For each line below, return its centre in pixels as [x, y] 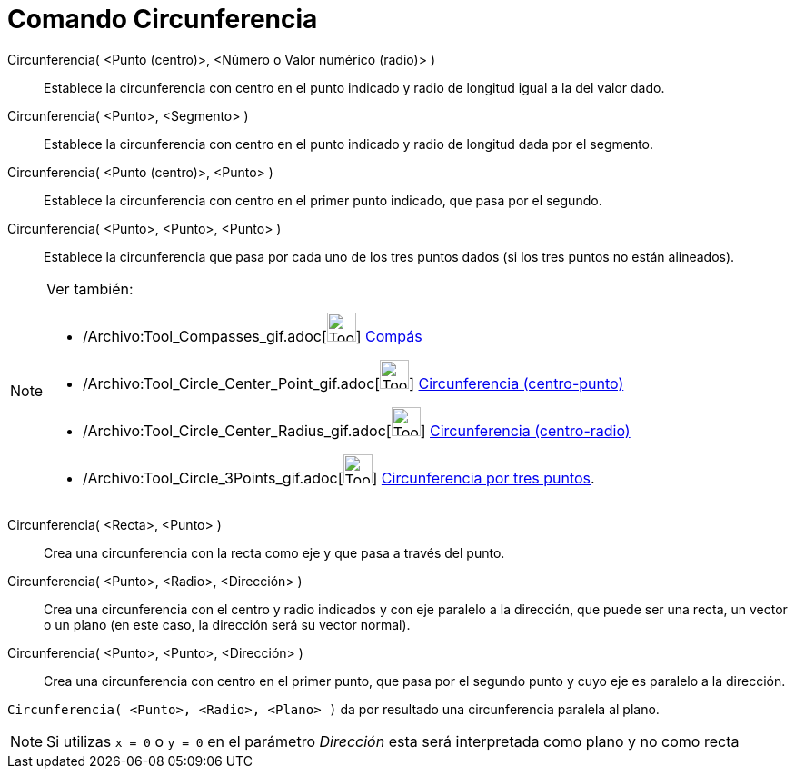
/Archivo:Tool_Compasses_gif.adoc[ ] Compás [253, 336]
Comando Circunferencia [163, 19]
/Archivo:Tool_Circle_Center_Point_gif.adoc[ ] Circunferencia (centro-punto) [353, 383]
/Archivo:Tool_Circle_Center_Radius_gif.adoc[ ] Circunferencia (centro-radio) [357, 430]
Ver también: [90, 289]
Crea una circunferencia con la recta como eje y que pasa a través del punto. [274, 552]
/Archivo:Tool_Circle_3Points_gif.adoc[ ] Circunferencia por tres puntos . [339, 478]
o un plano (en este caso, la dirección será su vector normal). [227, 624]
